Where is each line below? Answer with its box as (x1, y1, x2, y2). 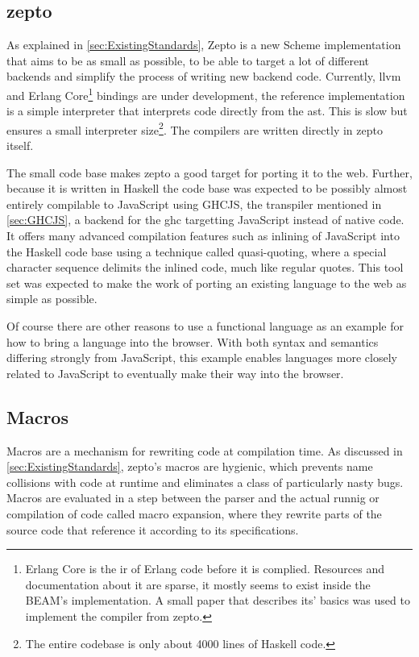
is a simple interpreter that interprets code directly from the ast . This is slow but (6, 102, 408, 119)
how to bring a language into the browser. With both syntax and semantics (6, 333, 379, 350)
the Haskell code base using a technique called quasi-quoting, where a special (6, 243, 387, 260)
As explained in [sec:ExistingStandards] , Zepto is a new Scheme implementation (6, 36, 401, 53)
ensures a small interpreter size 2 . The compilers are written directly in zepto (6, 119, 383, 138)
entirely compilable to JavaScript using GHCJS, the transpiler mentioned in (6, 195, 382, 212)
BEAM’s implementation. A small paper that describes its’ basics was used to (25, 592, 410, 609)
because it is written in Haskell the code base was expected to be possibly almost (6, 180, 408, 197)
